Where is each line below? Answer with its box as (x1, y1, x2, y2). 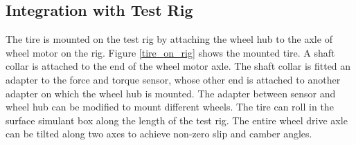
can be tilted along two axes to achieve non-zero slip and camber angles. (6, 126, 312, 141)
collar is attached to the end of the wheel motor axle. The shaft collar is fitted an (6, 59, 351, 73)
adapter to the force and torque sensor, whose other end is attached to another (6, 72, 341, 86)
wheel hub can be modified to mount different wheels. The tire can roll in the (6, 99, 334, 114)
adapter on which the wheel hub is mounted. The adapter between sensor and (6, 86, 336, 100)
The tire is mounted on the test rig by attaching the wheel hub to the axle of (6, 32, 332, 46)
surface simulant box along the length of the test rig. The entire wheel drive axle (6, 113, 348, 127)
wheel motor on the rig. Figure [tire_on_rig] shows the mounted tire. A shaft (6, 45, 335, 59)
